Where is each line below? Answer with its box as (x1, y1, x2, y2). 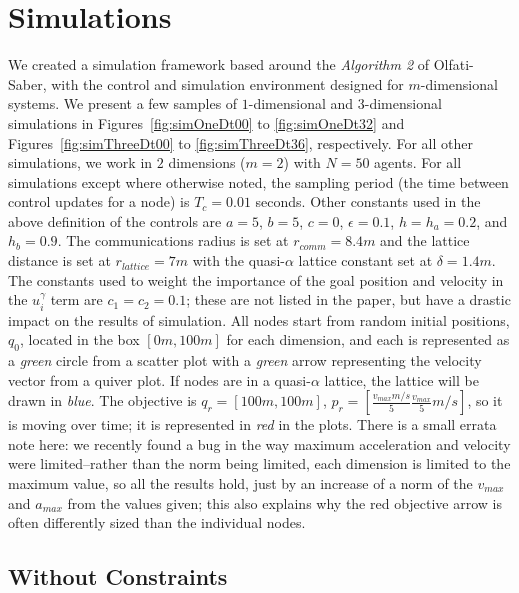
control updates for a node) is (8, 191, 190, 212)
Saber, (8, 73, 47, 94)
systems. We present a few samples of (8, 93, 238, 114)
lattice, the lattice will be (324, 369, 479, 390)
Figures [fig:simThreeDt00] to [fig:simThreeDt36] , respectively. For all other (8, 132, 473, 153)
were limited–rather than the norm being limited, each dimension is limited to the (8, 453, 511, 474)
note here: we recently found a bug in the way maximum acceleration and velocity (8, 433, 511, 454)
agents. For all (374, 152, 462, 173)
